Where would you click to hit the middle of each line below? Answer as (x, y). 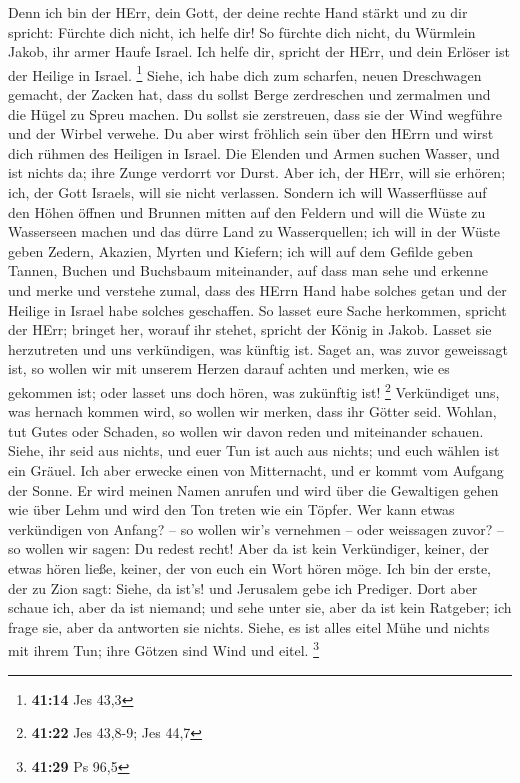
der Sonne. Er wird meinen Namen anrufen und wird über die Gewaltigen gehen (253, 489)
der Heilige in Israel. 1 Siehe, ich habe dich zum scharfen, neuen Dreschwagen (245, 73)
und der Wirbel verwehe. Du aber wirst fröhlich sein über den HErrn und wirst (251, 133)
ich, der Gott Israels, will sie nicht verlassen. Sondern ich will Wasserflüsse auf (247, 192)
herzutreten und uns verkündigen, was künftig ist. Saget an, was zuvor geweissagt (258, 348)
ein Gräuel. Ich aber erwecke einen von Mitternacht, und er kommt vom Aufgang (256, 469)
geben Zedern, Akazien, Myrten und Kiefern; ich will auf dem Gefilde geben (240, 250)
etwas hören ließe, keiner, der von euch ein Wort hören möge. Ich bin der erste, (249, 567)
